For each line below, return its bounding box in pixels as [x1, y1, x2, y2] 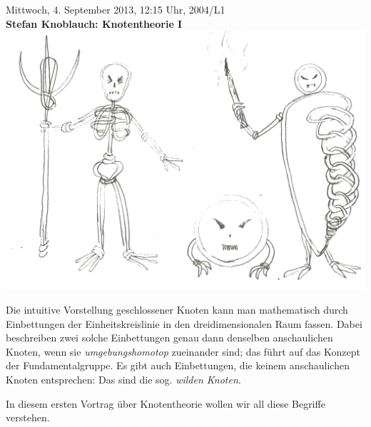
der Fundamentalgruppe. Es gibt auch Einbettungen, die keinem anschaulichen [6, 358, 350, 373]
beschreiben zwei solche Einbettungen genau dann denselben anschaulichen [6, 330, 333, 345]
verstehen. [6, 410, 50, 425]
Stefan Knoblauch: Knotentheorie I [6, 16, 183, 31]
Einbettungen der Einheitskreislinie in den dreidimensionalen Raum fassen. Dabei [6, 316, 362, 331]
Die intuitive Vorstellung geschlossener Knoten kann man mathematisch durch [6, 302, 348, 317]
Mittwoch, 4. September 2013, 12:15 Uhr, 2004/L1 [6, 2, 225, 16]
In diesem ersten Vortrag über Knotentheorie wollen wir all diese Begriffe [6, 396, 325, 411]
